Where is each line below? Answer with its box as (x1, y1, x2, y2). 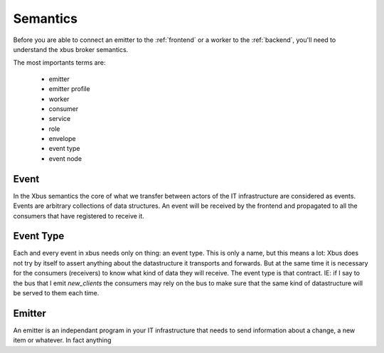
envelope (48, 135, 76, 143)
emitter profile (48, 85, 90, 93)
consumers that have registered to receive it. (13, 211, 145, 220)
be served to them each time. (13, 289, 100, 297)
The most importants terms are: (13, 58, 106, 67)
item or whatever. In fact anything (13, 336, 112, 344)
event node (48, 154, 82, 163)
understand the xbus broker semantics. (13, 45, 129, 53)
